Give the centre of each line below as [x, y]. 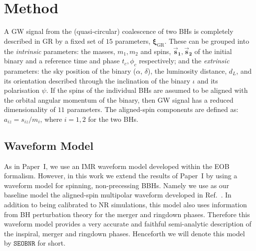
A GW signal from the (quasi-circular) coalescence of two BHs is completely [119, 31]
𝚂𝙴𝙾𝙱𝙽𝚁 [24, 244]
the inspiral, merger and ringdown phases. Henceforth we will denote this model [125, 233]
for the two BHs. [113, 119]
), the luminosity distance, [187, 70]
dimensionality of [30, 109]
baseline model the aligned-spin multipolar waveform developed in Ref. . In [118, 195]
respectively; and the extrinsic [184, 61]
